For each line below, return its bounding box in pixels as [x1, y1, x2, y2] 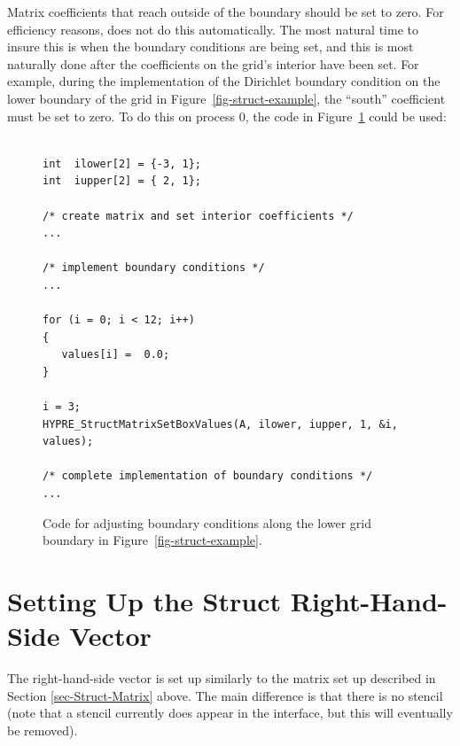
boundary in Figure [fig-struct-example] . [43, 531, 262, 549]
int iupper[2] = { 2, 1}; [43, 175, 201, 188]
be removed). [7, 720, 78, 739]
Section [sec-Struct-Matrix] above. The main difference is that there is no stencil [7, 686, 443, 704]
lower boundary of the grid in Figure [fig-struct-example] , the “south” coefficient [7, 89, 446, 107]
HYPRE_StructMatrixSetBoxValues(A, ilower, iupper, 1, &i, [43, 417, 398, 431]
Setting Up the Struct [7, 583, 282, 618]
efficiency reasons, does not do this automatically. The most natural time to [7, 19, 418, 38]
